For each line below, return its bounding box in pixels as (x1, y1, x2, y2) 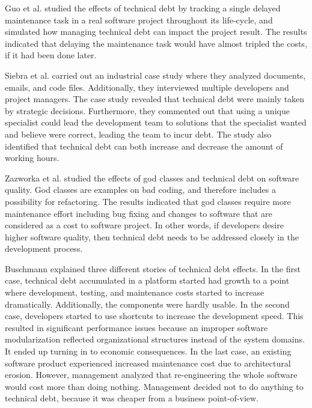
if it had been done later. (5, 49, 97, 61)
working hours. (5, 151, 60, 164)
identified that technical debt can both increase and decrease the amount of (5, 139, 283, 152)
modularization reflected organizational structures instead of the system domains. (5, 333, 305, 346)
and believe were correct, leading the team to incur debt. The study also (5, 127, 272, 140)
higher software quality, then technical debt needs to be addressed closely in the (5, 230, 299, 243)
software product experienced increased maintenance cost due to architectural (5, 356, 291, 369)
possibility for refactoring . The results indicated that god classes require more (5, 195, 291, 207)
